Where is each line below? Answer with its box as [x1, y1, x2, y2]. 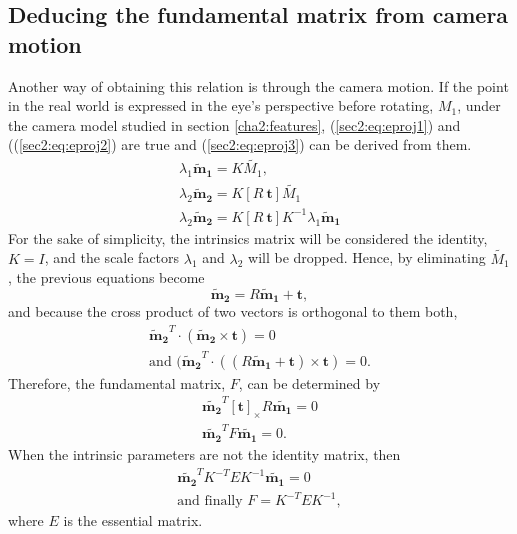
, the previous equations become [8, 267, 205, 288]
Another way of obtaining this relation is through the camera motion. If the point [8, 75, 509, 96]
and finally [177, 494, 243, 509]
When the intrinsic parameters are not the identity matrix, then [8, 443, 401, 464]
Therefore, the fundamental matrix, [8, 372, 226, 393]
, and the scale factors [44, 247, 180, 268]
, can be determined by [238, 372, 381, 393]
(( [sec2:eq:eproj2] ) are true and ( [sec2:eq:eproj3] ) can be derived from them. [8, 134, 472, 155]
